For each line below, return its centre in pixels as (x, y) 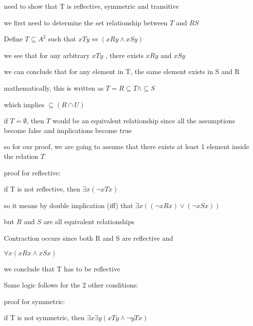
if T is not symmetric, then (44, 317)
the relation (21, 156)
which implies (24, 104)
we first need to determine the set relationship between (86, 22)
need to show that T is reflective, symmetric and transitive (91, 6)
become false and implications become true (68, 130)
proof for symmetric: (35, 301)
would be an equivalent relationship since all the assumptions (144, 121)
